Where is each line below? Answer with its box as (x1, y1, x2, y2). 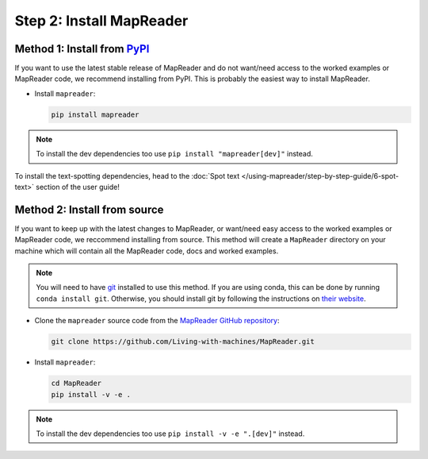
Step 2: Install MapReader (14, 12, 189, 29)
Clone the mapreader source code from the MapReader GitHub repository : (34, 316, 280, 326)
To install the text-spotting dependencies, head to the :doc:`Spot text (14, 171, 240, 180)
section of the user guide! (36, 182, 120, 191)
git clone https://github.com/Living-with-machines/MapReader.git (51, 337, 315, 346)
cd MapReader (51, 379, 102, 388)
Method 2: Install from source (14, 202, 164, 216)
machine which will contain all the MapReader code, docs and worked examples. (14, 246, 279, 256)
